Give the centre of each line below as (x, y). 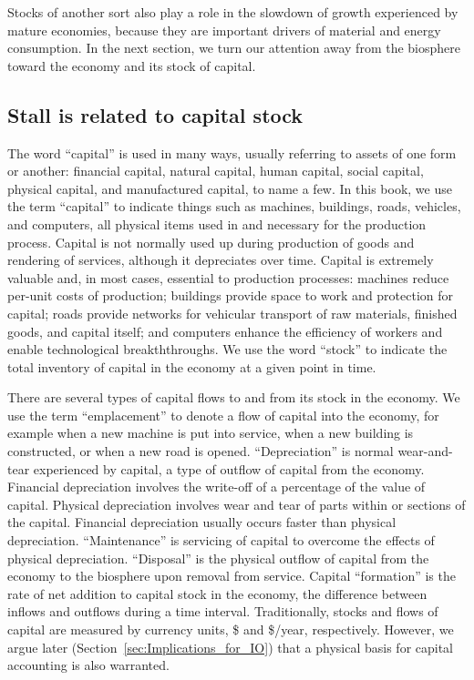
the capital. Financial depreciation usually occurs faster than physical (202, 522)
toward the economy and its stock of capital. (132, 65)
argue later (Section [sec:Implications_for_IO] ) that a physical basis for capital (231, 647)
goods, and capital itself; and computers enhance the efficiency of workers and (225, 331)
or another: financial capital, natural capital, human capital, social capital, (216, 171)
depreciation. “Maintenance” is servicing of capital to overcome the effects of (221, 540)
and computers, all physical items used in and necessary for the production (217, 223)
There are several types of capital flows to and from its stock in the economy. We (234, 397)
